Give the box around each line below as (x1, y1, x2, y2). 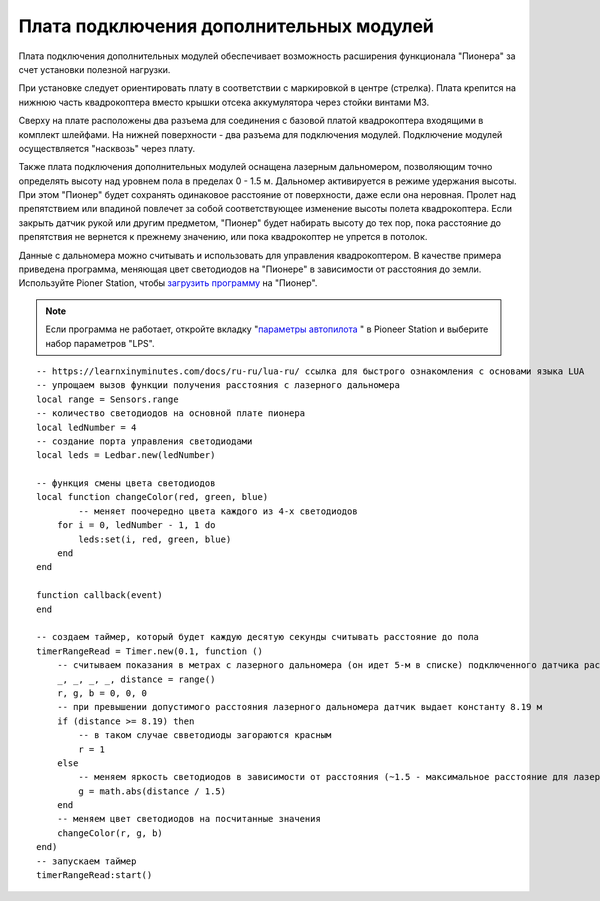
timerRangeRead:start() (36, 870, 153, 881)
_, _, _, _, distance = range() (56, 673, 216, 685)
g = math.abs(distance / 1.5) (78, 785, 227, 797)
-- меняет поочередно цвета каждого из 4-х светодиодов (78, 505, 359, 517)
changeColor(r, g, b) (56, 827, 164, 839)
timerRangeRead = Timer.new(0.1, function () (36, 645, 264, 657)
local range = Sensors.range (36, 393, 179, 405)
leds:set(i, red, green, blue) (78, 533, 232, 545)
